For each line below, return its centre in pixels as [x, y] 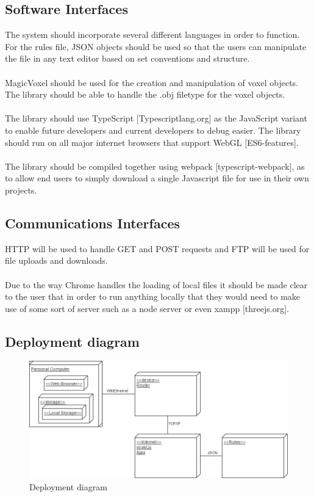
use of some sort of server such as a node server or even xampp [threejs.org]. [147, 308]
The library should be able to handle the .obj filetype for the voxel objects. [145, 94]
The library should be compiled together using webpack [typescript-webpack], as [155, 166]
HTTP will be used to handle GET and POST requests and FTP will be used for [157, 248]
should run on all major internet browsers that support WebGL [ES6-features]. [152, 142]
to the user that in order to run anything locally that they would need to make [153, 296]
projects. [21, 190]
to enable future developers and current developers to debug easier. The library [153, 130]
